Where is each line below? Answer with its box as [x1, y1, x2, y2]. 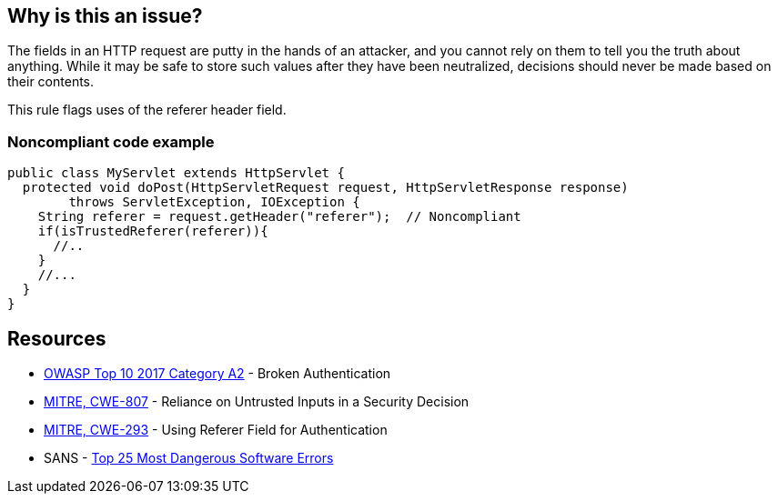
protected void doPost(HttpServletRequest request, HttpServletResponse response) [22, 180, 629, 195]
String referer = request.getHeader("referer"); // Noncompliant [37, 209, 521, 225]
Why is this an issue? [7, 5, 203, 27]
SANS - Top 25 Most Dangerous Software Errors [44, 450, 334, 466]
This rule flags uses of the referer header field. [7, 102, 287, 118]
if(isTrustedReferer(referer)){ [37, 224, 268, 239]
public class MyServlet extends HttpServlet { [7, 165, 345, 181]
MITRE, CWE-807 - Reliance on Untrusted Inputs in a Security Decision [44, 394, 470, 410]
